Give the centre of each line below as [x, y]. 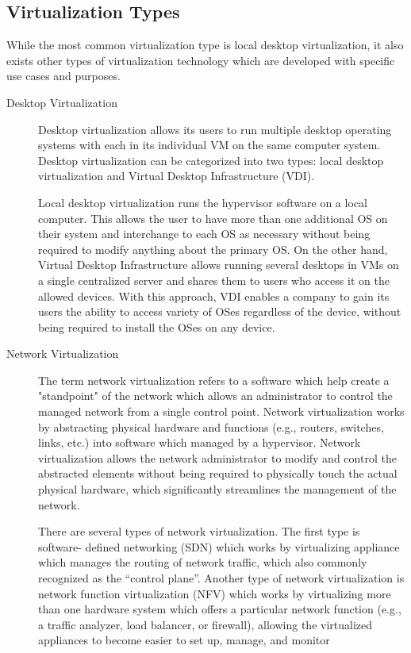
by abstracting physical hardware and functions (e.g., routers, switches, [211, 426]
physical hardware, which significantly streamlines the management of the [217, 489]
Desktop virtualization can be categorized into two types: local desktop [211, 160]
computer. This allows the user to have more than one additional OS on [213, 218]
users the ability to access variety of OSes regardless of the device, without [220, 311]
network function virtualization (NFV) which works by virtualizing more [215, 593]
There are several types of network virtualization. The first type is [199, 531]
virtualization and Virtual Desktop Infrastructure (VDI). [177, 176]
